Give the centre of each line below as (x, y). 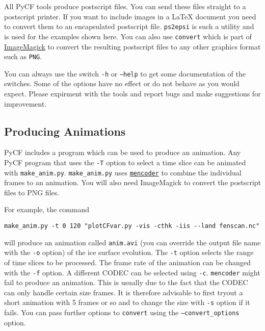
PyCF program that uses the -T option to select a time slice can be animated (125, 162)
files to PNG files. (32, 192)
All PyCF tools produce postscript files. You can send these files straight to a (125, 6)
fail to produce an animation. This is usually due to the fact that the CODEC (126, 282)
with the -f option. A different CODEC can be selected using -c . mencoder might (132, 272)
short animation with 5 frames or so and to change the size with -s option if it (127, 302)
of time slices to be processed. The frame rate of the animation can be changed (127, 262)
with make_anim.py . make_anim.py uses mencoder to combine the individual (123, 172)
